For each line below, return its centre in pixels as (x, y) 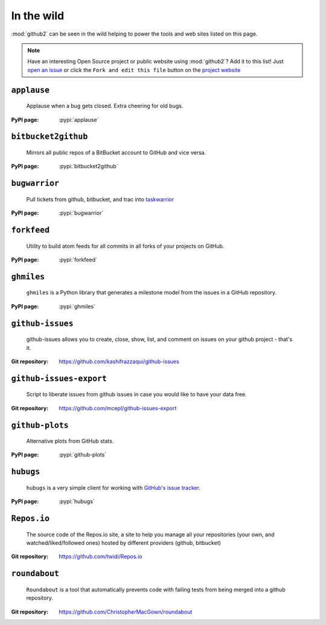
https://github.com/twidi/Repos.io (101, 557)
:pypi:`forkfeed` (78, 259)
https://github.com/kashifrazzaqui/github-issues (119, 361)
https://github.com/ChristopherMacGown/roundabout (126, 612)
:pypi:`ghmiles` (77, 306)
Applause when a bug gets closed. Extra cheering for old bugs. (105, 106)
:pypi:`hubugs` (77, 501)
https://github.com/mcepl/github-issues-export (118, 408)
